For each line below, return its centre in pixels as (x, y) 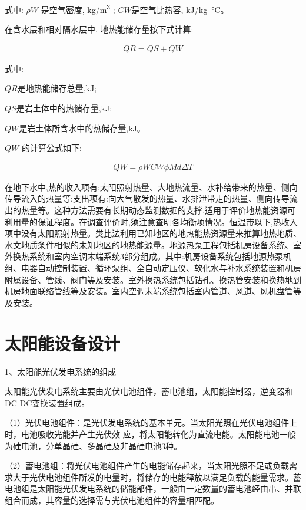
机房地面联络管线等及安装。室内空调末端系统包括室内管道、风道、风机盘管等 (153, 291)
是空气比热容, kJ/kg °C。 (180, 9)
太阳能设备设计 (63, 343)
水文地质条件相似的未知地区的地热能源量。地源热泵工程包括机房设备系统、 (149, 244)
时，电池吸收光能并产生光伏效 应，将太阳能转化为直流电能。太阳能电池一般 (150, 434)
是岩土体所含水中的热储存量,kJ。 (82, 128)
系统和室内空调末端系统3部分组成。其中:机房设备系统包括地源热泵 (156, 256)
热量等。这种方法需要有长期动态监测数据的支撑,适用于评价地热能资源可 (158, 210)
